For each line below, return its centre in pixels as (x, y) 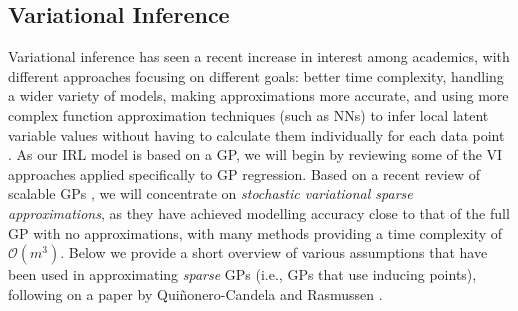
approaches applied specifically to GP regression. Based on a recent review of (244, 173)
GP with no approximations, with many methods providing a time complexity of (255, 232)
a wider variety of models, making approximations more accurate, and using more (258, 95)
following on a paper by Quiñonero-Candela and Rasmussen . (195, 293)
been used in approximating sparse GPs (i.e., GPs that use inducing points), (242, 274)
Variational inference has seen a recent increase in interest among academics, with (259, 56)
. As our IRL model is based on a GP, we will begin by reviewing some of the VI (255, 154)
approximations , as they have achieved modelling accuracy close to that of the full (259, 212)
